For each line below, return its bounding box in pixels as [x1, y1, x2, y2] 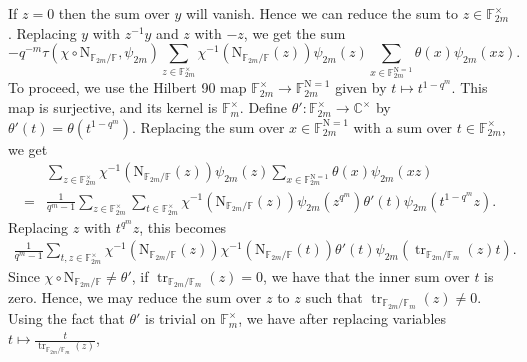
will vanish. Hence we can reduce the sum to [185, 3, 458, 23]
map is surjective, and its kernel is [8, 97, 218, 118]
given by [335, 77, 387, 98]
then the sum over [58, 3, 170, 23]
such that [305, 287, 363, 308]
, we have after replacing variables [238, 308, 446, 329]
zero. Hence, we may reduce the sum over [8, 287, 262, 308]
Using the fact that [8, 308, 125, 329]
